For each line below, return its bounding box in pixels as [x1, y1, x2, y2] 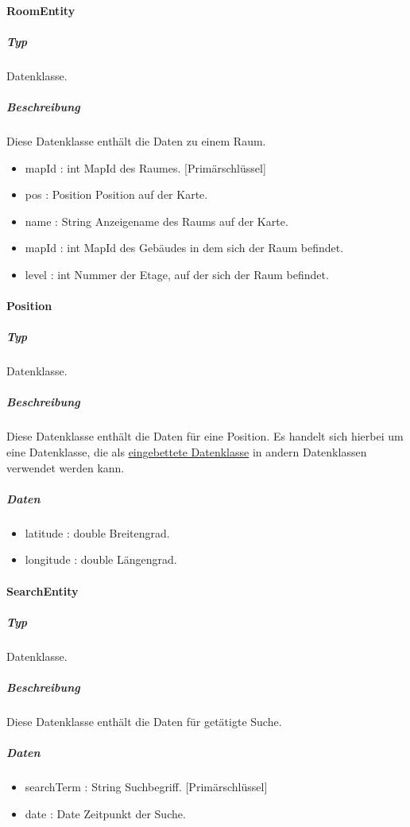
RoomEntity [6, 2, 75, 18]
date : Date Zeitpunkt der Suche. [25, 805, 186, 821]
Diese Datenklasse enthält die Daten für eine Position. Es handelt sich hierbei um [6, 428, 404, 445]
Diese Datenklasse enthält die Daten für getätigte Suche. [6, 712, 282, 729]
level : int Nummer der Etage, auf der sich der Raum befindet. [25, 266, 329, 282]
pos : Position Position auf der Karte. [25, 186, 208, 203]
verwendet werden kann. [6, 459, 125, 476]
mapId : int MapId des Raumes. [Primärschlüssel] [25, 159, 266, 176]
